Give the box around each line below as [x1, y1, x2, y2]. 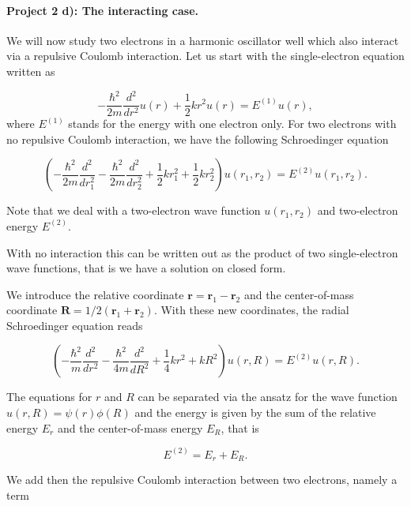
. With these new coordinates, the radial [153, 302, 349, 318]
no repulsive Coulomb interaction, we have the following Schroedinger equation [6, 130, 389, 147]
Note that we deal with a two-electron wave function [6, 202, 261, 219]
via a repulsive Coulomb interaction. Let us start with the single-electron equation [6, 47, 405, 64]
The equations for [6, 388, 92, 405]
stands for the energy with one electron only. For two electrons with [68, 115, 397, 132]
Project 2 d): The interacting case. [6, 2, 199, 18]
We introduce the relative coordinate [6, 286, 184, 302]
